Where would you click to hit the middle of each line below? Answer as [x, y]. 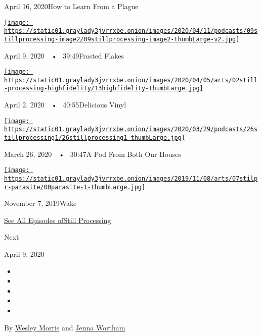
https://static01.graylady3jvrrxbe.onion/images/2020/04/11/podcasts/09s [131, 31]
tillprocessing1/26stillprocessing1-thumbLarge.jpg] [95, 138]
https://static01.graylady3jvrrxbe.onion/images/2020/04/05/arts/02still [131, 80]
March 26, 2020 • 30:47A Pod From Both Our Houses [93, 154]
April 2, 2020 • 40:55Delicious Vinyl [65, 105]
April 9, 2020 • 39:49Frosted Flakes [64, 55]
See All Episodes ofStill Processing [58, 220]
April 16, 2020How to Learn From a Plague [71, 6]
